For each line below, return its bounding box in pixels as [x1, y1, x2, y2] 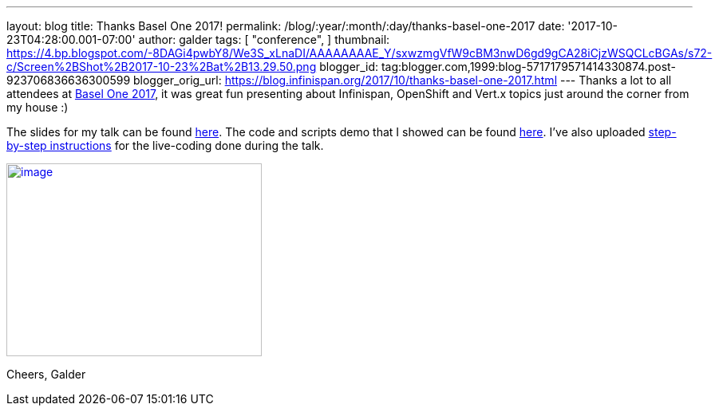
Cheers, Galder [6, 367, 86, 381]
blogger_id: [319, 60, 378, 73]
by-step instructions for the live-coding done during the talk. [6, 139, 324, 152]
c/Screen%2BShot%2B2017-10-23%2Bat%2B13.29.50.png [6, 60, 317, 73]
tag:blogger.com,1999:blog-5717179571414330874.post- [381, 60, 676, 73]
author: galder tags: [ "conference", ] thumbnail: [138, 33, 390, 46]
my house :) [6, 100, 69, 114]
